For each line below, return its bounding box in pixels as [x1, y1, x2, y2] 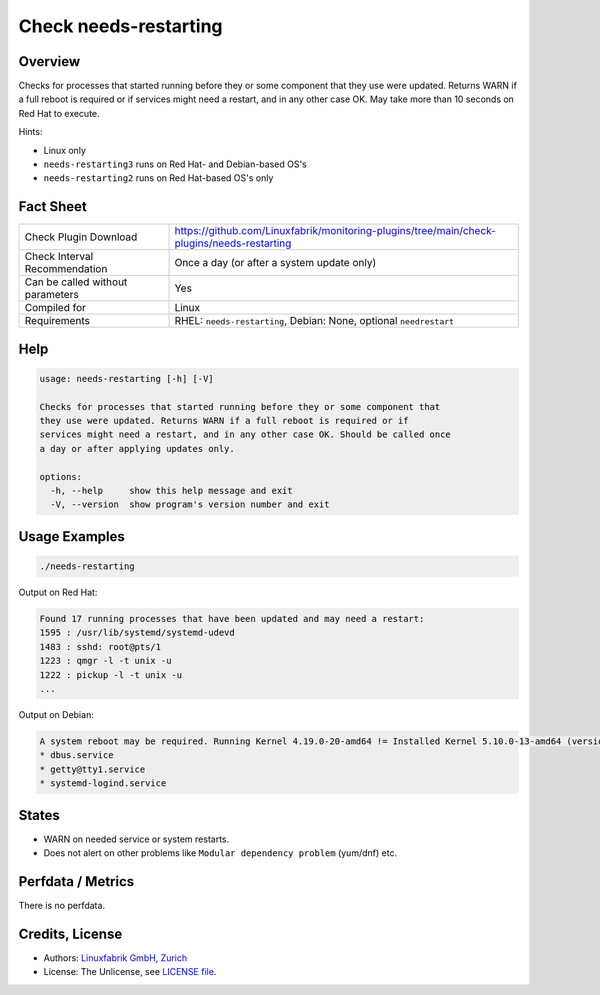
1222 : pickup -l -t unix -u [39, 669, 183, 680]
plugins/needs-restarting [174, 236, 292, 250]
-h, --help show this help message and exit [50, 485, 294, 497]
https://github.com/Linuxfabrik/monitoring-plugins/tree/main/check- [174, 224, 497, 238]
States [18, 806, 60, 824]
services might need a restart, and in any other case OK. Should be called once [39, 429, 452, 440]
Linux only [43, 144, 87, 156]
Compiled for [24, 301, 87, 315]
